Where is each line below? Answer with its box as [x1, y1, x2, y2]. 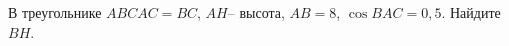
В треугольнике [8, 2, 102, 22]
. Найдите [441, 2, 501, 22]
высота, [239, 2, 285, 22]
